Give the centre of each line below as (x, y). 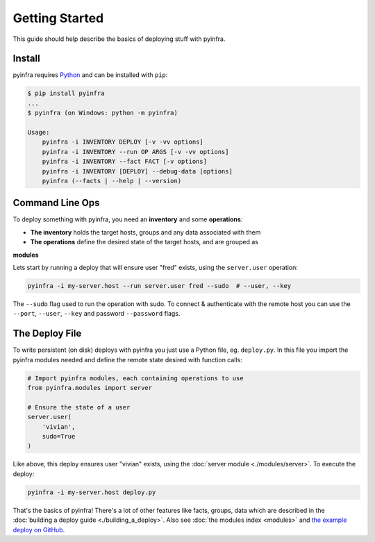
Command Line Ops (56, 203)
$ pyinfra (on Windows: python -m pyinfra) (103, 113)
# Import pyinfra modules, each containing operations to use (135, 378)
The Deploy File (47, 333)
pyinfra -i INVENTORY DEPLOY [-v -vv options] (123, 142)
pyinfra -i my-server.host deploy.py (92, 492)
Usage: (39, 132)
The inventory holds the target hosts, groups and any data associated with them (145, 232)
